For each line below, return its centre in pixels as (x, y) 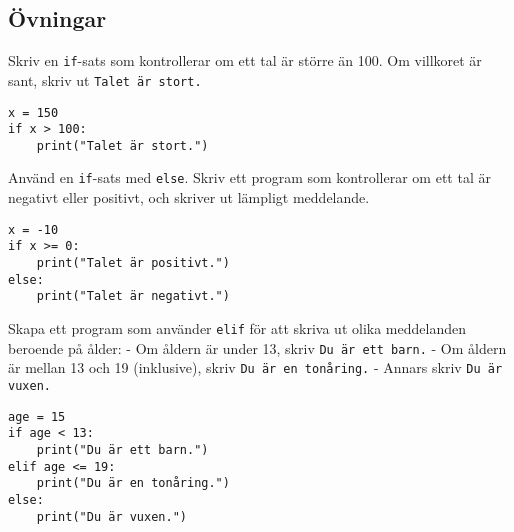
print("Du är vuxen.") (111, 516)
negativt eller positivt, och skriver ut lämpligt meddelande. (189, 197)
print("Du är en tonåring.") (133, 483)
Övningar (57, 18)
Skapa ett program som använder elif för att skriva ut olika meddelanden (237, 328)
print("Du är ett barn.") (122, 449)
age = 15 (37, 416)
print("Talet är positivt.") (133, 263)
